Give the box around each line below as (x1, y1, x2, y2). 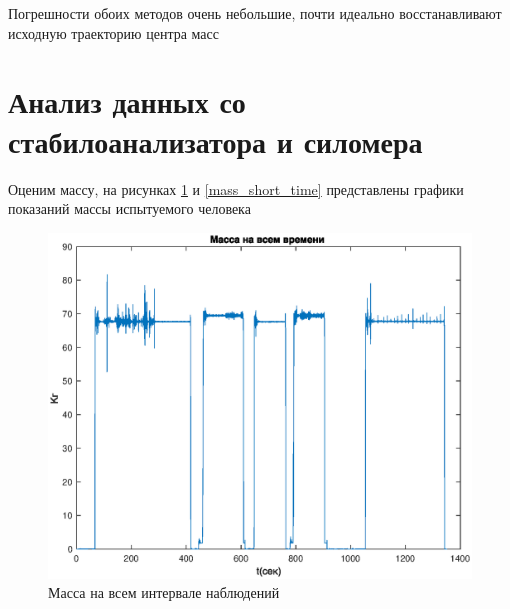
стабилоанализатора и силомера (8, 120, 423, 161)
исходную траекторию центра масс (8, 22, 219, 43)
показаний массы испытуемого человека (8, 198, 251, 219)
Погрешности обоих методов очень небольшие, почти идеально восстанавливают (8, 3, 502, 23)
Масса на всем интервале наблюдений (48, 582, 280, 603)
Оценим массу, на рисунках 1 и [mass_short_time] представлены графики (8, 178, 464, 199)
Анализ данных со (8, 81, 246, 122)
